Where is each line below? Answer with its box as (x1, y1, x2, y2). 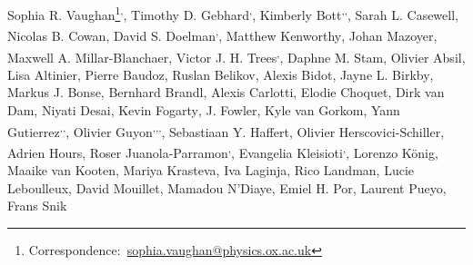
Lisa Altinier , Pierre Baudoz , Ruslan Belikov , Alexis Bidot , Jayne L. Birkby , (7, 64, 434, 83)
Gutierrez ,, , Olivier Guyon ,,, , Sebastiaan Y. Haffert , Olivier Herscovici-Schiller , (7, 119, 445, 141)
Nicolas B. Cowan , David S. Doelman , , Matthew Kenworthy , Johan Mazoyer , (7, 24, 438, 44)
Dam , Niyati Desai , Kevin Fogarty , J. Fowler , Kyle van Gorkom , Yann (7, 100, 400, 119)
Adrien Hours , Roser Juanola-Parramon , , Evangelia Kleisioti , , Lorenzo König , (7, 140, 438, 162)
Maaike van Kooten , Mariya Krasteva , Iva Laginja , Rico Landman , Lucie (7, 161, 415, 180)
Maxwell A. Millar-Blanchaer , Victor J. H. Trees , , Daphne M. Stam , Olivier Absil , (7, 44, 466, 66)
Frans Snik (7, 196, 67, 215)
